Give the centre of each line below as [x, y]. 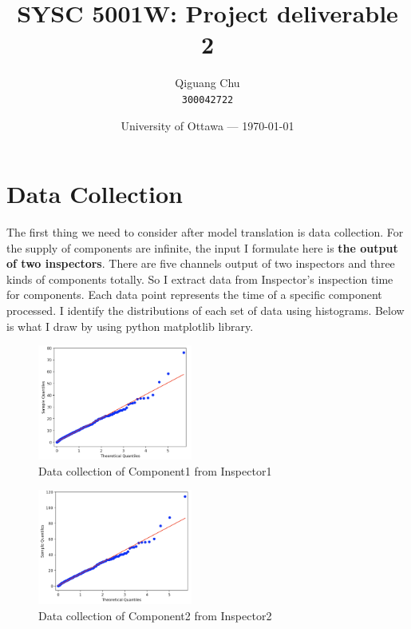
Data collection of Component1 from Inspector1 [155, 470]
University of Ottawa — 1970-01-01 [207, 125]
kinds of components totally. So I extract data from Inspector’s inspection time [200, 279]
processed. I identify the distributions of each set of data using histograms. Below [205, 311]
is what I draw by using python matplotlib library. [130, 326]
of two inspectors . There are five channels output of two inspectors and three [201, 263]
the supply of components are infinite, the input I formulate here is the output [202, 247]
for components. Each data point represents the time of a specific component [194, 295]
